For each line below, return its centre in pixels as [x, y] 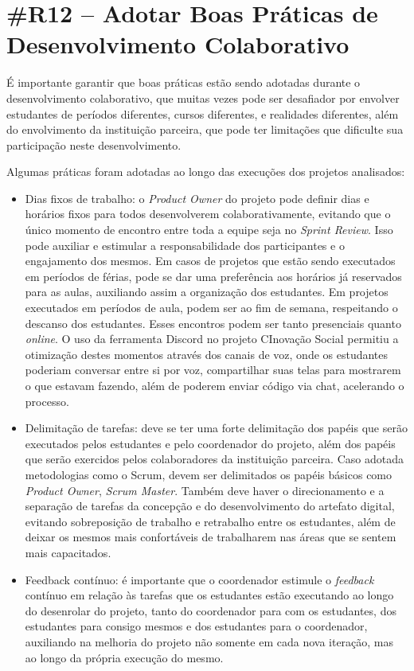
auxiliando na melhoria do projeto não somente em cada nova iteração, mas [209, 641]
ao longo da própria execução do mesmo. [124, 657]
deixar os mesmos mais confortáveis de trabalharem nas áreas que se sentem [211, 537]
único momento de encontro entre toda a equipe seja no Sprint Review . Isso [209, 230]
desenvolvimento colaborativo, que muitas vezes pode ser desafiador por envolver [203, 98]
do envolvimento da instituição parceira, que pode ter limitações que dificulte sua [205, 129]
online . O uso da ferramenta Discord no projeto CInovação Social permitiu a [212, 339]
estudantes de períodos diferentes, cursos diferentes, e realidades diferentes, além [203, 113]
